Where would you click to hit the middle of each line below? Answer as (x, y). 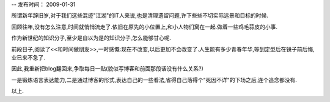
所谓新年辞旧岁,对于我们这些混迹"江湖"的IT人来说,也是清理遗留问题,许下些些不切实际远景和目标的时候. (140, 16)
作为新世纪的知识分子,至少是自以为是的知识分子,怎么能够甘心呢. (91, 38)
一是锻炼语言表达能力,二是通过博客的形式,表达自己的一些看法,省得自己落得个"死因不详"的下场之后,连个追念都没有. (154, 80)
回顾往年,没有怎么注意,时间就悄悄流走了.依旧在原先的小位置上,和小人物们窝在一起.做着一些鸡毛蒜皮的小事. (145, 27)
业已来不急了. (28, 57)
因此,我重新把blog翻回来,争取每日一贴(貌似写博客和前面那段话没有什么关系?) (108, 69)
